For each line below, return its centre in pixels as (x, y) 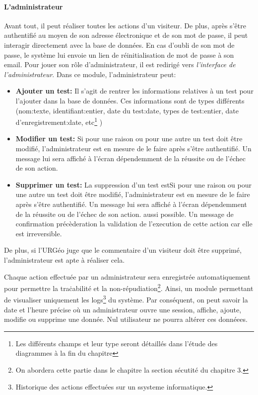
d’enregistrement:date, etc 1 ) (59, 121)
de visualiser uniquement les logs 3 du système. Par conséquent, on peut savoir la (126, 299)
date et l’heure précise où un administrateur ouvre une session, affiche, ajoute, (123, 309)
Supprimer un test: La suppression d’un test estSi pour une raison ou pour (133, 184)
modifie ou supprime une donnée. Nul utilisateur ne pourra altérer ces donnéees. (126, 319)
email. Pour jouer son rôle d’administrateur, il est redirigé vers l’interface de (120, 64)
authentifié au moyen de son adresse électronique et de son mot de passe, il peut (126, 35)
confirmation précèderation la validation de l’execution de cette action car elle (134, 224)
